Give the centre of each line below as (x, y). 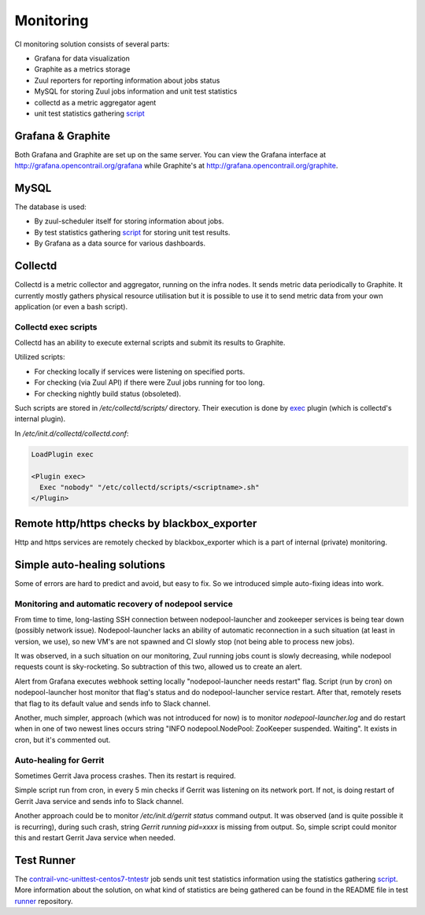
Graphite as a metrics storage (82, 69)
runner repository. (44, 901)
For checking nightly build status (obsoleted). (107, 393)
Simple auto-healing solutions (90, 564)
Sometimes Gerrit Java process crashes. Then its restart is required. (125, 776)
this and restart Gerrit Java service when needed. (95, 837)
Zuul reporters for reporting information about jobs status (127, 80)
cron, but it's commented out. (63, 740)
